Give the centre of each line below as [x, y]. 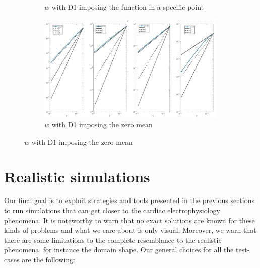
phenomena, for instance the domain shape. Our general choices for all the [119, 250]
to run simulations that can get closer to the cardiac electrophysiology [112, 210]
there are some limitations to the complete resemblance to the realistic [113, 240]
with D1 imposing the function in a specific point [128, 7]
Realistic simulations [77, 176]
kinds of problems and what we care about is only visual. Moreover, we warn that [130, 230]
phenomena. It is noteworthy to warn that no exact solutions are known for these [129, 220]
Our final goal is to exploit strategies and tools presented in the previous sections [129, 200]
